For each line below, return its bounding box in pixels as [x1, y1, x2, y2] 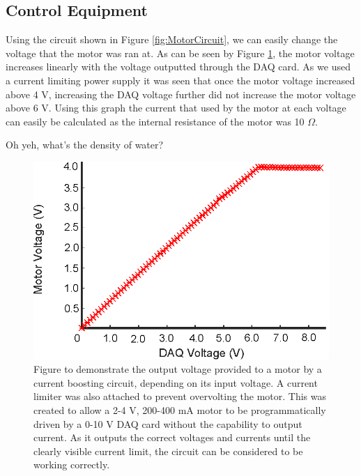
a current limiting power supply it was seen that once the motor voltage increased [6, 72, 355, 87]
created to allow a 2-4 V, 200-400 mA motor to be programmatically [33, 403, 326, 417]
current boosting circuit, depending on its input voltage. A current [33, 375, 318, 390]
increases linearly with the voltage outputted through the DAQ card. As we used [6, 59, 351, 74]
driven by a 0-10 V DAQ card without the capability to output [33, 416, 302, 431]
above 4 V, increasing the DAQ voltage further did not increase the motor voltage [6, 86, 356, 101]
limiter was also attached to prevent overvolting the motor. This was [33, 389, 327, 404]
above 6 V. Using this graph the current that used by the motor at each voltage [6, 100, 346, 115]
